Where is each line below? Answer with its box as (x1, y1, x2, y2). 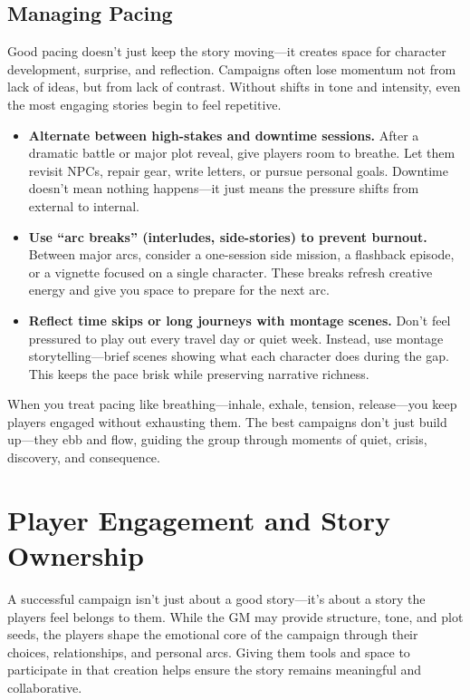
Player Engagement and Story (7, 501, 390, 538)
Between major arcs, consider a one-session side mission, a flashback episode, (28, 245, 455, 264)
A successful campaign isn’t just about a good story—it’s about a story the (7, 588, 426, 608)
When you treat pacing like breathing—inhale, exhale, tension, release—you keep (7, 394, 457, 413)
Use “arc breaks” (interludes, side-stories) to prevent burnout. (28, 227, 427, 246)
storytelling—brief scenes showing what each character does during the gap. (28, 346, 449, 365)
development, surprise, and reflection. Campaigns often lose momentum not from (7, 59, 456, 78)
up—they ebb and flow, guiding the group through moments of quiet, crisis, (7, 430, 427, 449)
